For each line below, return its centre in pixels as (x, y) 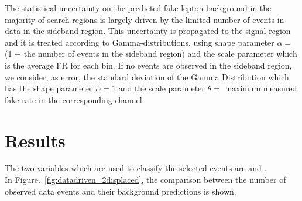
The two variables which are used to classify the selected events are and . (136, 168)
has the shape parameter (49, 88)
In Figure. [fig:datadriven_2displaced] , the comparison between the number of (145, 180)
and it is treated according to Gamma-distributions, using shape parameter (140, 42)
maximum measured (261, 88)
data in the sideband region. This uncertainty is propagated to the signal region (148, 31)
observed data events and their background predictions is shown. (121, 191)
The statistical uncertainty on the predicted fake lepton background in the (138, 8)
